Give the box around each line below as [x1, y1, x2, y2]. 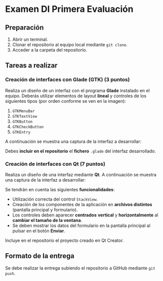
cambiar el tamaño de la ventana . [12, 217, 83, 223]
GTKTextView [12, 114, 37, 119]
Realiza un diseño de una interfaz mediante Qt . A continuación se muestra [5, 171, 157, 177]
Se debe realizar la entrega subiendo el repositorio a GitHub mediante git [5, 265, 156, 271]
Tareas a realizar [5, 61, 58, 70]
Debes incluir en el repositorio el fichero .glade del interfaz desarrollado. [5, 148, 156, 154]
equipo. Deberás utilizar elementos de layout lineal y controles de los [5, 93, 147, 99]
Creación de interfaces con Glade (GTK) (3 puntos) [5, 76, 130, 83]
